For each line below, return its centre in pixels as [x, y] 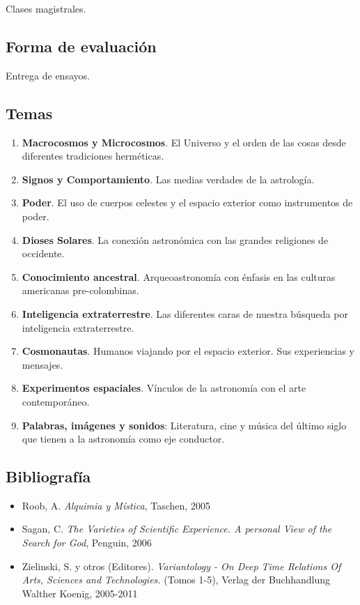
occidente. [43, 253]
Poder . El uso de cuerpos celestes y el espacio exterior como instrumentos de [187, 202]
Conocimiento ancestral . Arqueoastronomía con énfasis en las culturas [179, 276]
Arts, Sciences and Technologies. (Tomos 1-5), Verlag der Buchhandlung [176, 580]
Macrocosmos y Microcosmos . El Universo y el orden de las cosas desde [184, 142]
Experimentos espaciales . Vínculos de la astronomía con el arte [164, 388]
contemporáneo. [56, 401]
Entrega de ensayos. [48, 75]
